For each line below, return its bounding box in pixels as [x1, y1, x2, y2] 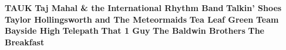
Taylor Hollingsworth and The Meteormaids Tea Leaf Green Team [5, 13, 279, 25]
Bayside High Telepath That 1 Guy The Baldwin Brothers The [5, 24, 264, 37]
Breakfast [5, 35, 45, 48]
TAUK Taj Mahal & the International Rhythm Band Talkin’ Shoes [5, 2, 282, 13]
